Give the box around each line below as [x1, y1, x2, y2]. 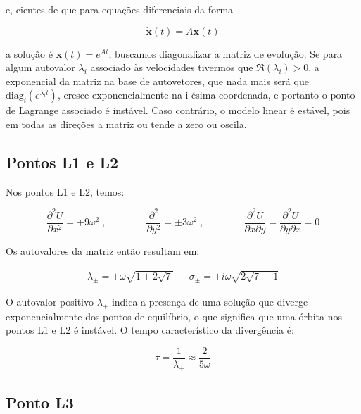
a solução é [6, 46, 53, 61]
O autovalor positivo [6, 294, 94, 308]
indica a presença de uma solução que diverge [111, 294, 308, 308]
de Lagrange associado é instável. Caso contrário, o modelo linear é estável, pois [6, 103, 350, 118]
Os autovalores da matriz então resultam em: [6, 243, 200, 258]
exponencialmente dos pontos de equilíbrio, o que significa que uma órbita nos [6, 308, 342, 323]
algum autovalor [6, 60, 75, 75]
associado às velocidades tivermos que [90, 60, 253, 75]
